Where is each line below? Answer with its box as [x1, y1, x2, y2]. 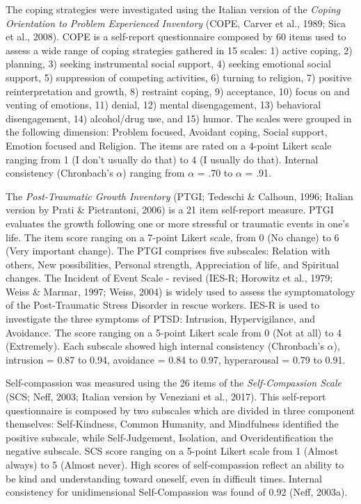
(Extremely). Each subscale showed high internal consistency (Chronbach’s [6, 339, 324, 353]
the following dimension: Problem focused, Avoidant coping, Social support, [6, 124, 328, 139]
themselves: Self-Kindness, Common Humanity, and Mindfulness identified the [6, 416, 339, 431]
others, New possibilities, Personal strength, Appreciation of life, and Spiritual [6, 257, 339, 271]
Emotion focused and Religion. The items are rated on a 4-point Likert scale [6, 138, 332, 152]
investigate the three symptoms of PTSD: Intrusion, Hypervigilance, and [6, 311, 315, 326]
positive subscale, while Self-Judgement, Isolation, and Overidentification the [6, 430, 333, 444]
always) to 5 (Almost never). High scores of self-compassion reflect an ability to [6, 457, 344, 471]
